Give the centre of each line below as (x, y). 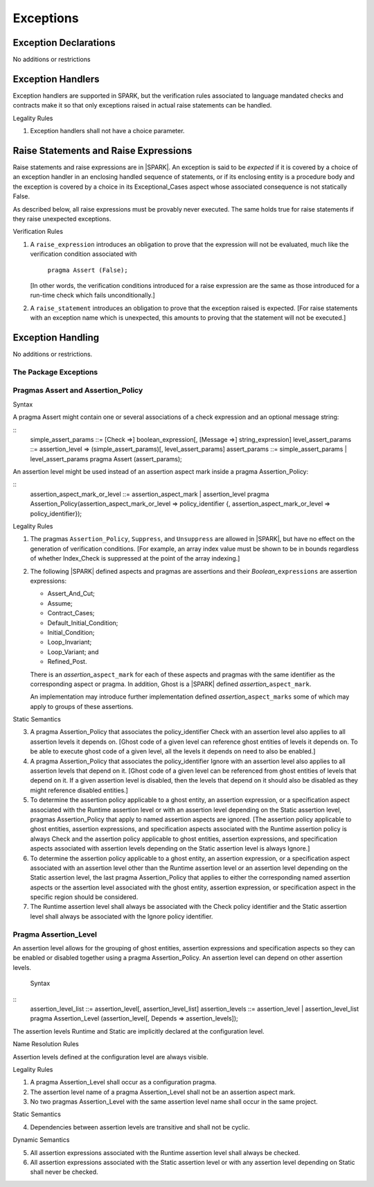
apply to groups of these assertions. (82, 706)
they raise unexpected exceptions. (62, 219)
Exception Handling (56, 338)
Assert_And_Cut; (71, 594)
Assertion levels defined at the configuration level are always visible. (110, 1057)
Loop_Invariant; (70, 642)
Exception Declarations (64, 43)
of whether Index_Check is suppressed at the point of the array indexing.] (135, 558)
